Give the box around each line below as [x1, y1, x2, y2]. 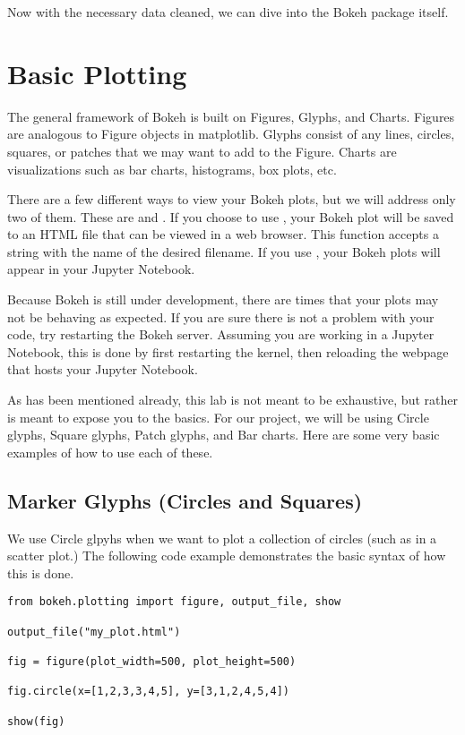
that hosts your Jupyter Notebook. [7, 360, 198, 379]
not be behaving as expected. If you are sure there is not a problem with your [7, 307, 435, 326]
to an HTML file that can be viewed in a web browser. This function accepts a [7, 225, 439, 244]
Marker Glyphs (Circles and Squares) [7, 486, 363, 514]
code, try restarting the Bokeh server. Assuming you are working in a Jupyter [7, 325, 435, 344]
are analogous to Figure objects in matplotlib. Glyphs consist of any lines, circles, [7, 124, 455, 143]
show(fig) [7, 714, 65, 728]
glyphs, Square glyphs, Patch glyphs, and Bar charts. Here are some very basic [7, 425, 440, 444]
